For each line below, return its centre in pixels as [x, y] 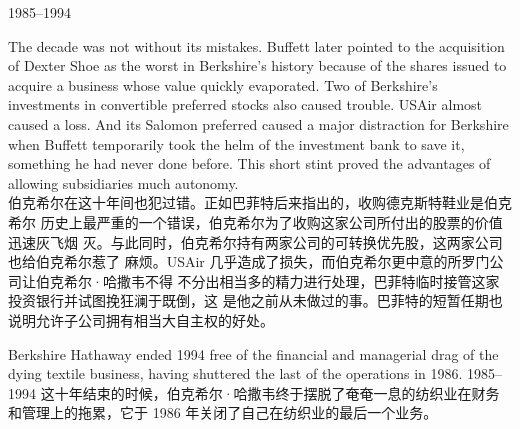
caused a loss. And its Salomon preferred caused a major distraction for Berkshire [258, 123]
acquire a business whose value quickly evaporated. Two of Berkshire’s [223, 84]
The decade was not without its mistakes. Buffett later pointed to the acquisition [256, 45]
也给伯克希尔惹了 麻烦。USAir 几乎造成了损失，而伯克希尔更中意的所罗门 [249, 261]
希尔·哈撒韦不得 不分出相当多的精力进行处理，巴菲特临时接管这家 [281, 280]
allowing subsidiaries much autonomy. [123, 182]
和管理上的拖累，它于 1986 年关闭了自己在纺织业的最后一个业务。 [223, 412]
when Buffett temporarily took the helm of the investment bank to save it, [236, 143]
